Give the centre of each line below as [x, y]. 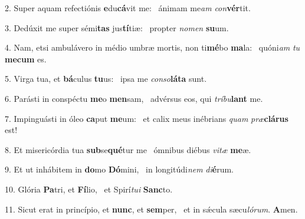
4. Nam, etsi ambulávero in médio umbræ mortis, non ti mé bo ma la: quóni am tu [152, 47]
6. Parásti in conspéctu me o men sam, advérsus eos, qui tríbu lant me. [134, 98]
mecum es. [26, 59]
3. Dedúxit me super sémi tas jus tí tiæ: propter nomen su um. [117, 27]
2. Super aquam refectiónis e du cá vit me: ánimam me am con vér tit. [128, 8]
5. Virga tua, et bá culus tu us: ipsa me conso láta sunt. [106, 79]
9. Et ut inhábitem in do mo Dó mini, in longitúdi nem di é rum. [119, 169]
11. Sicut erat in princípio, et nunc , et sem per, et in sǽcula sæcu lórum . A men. [151, 209]
